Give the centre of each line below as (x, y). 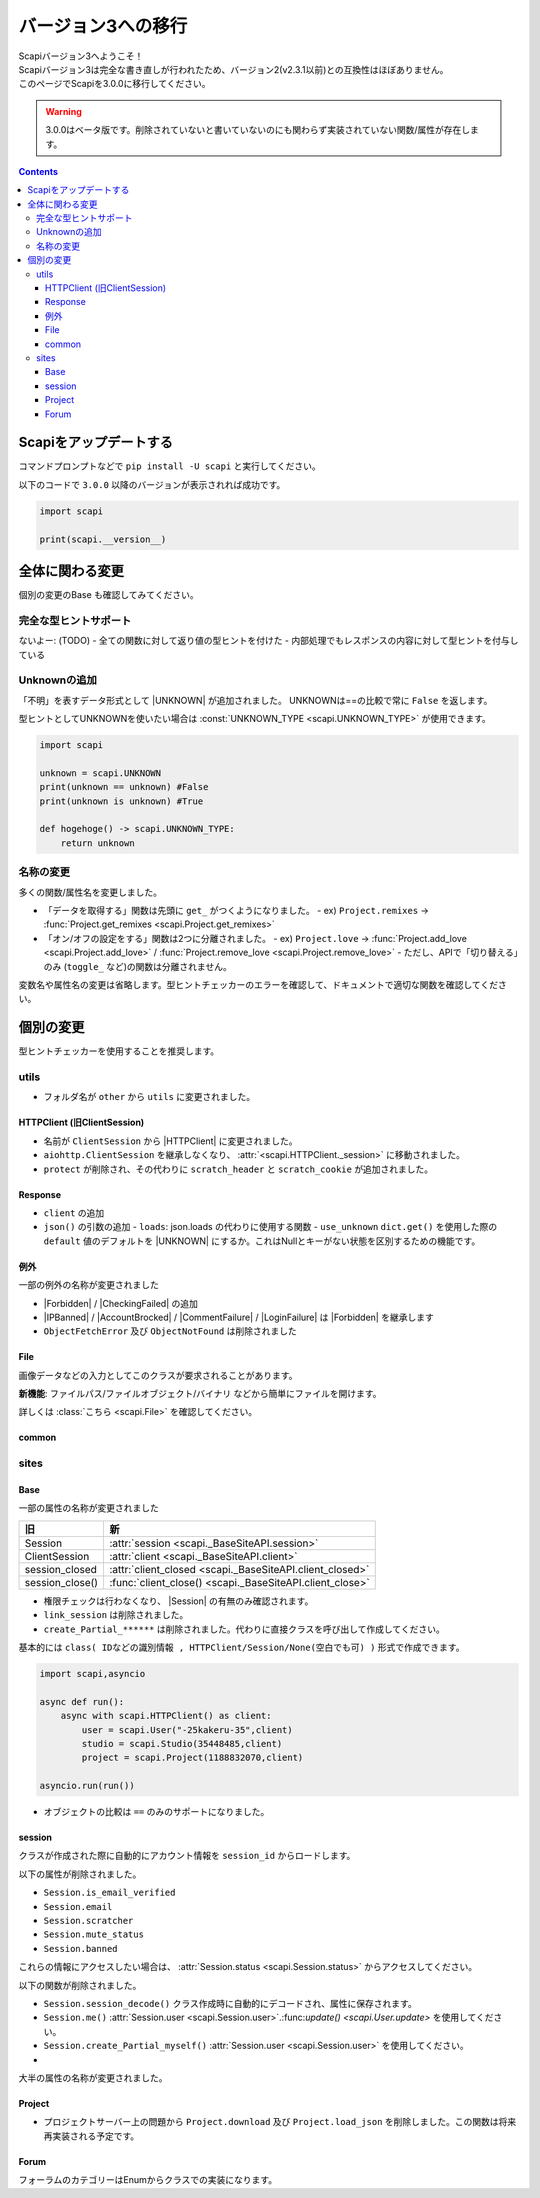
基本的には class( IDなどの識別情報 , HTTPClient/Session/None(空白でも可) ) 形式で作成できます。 (241, 1647)
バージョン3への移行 (103, 26)
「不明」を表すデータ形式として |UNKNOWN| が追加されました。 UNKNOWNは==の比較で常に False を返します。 (255, 700)
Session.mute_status (94, 1934)
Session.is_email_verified (109, 1893)
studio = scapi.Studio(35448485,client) (182, 1743)
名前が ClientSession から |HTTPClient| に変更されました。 (171, 1141)
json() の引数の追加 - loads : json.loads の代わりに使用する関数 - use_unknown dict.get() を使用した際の (270, 1227)
